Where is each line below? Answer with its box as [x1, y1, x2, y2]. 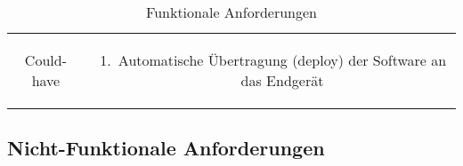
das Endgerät [240, 70, 324, 91]
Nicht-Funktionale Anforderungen [7, 134, 325, 162]
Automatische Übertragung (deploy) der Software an [118, 50, 447, 70]
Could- [24, 50, 67, 70]
